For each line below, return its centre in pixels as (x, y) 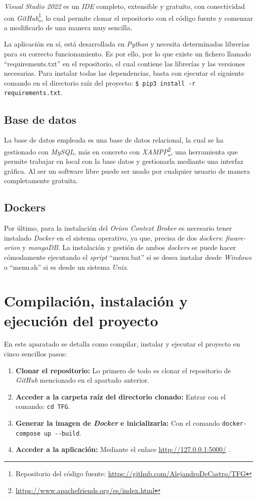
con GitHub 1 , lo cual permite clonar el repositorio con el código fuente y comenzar (128, 17)
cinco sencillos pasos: (36, 354)
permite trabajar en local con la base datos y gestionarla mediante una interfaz (124, 161)
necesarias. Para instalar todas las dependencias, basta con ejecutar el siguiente (124, 73)
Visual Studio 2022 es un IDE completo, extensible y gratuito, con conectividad (125, 6)
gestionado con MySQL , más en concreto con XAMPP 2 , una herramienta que (121, 150)
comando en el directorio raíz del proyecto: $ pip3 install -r (100, 82)
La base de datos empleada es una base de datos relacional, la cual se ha (114, 140)
